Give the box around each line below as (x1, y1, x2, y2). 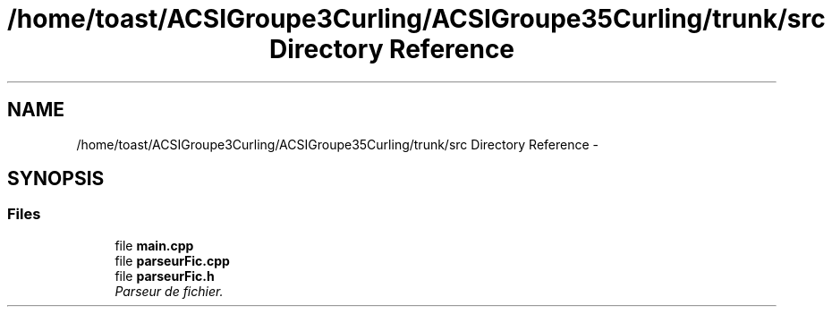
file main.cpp (115, 237, 194, 253)
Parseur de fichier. (115, 283, 224, 299)
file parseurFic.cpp (115, 252, 230, 268)
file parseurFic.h (115, 267, 215, 284)
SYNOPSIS (7, 167, 105, 191)
